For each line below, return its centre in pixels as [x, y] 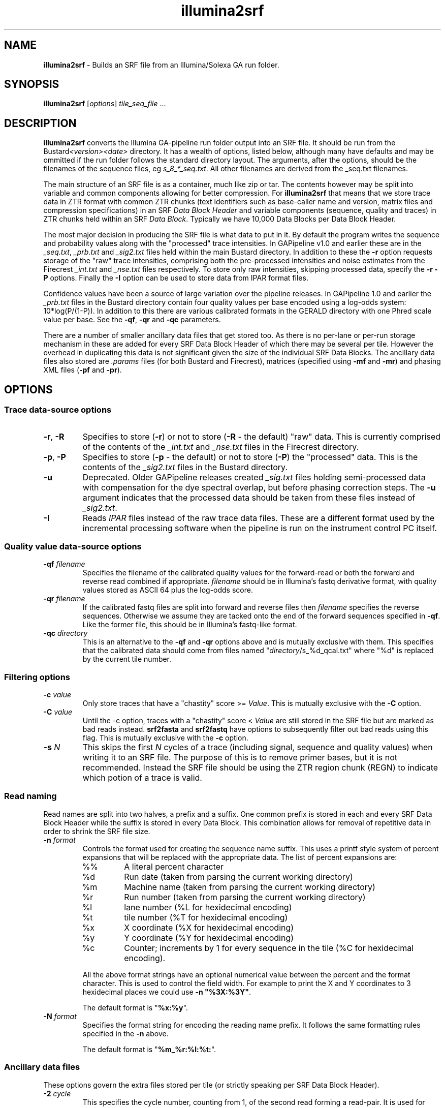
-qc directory [66, 633]
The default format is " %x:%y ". [135, 1007]
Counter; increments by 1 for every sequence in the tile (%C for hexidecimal [269, 948]
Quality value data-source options [73, 546]
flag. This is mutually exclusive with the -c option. [165, 738]
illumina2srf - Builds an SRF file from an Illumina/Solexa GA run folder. [161, 65]
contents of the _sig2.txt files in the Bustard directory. [185, 467]
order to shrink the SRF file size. [97, 831]
